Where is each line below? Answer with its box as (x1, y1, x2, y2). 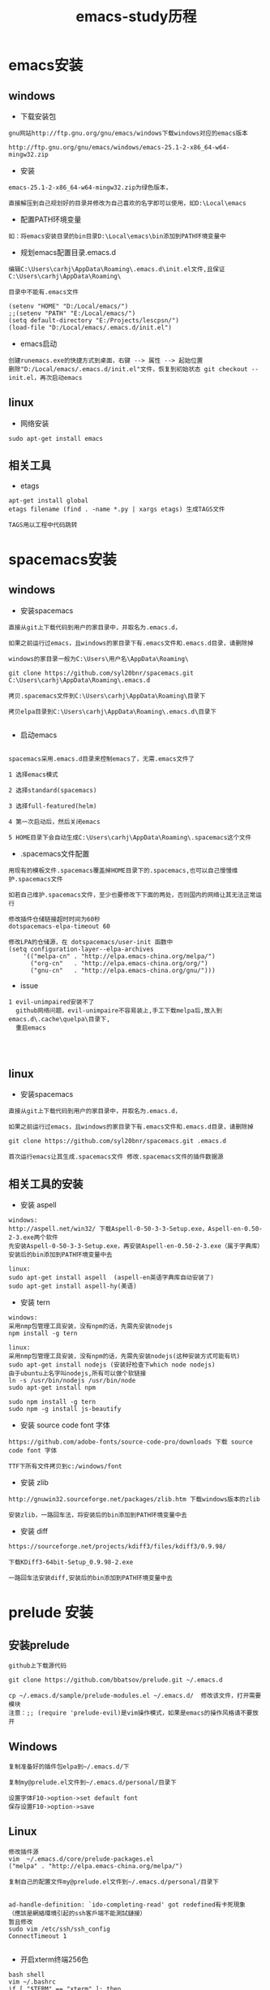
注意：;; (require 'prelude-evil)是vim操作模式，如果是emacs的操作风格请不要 (8, 1709, 253, 1717)
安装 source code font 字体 (19, 1420, 110, 1430)
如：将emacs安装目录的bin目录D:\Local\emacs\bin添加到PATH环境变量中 (8, 232, 226, 240)
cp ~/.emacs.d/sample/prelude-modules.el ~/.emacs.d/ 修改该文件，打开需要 (8, 1692, 262, 1700)
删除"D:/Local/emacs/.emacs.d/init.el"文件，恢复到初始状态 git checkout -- (8, 365, 259, 373)
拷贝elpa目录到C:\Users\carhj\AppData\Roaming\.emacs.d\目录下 (8, 707, 217, 715)
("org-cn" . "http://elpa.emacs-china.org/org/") (29, 959, 208, 967)
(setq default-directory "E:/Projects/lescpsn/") (8, 317, 180, 325)
